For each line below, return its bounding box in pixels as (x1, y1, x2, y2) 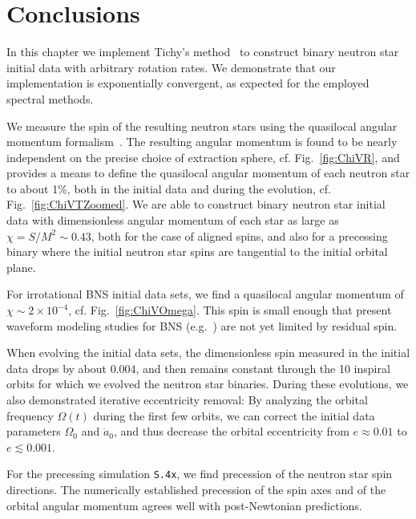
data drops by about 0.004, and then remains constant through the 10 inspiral (6, 359, 390, 376)
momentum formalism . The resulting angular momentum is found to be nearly (6, 133, 398, 150)
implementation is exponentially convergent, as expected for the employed (6, 75, 370, 91)
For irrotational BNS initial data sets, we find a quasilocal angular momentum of (6, 286, 404, 302)
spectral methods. (6, 90, 94, 107)
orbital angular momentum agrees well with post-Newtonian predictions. (6, 497, 362, 513)
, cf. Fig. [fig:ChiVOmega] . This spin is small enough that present (68, 302, 392, 318)
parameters (6, 423, 61, 440)
